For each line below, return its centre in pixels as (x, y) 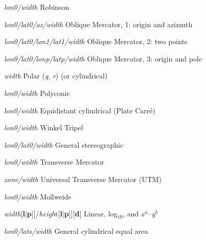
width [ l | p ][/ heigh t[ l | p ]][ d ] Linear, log (61, 214)
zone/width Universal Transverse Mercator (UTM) (83, 179)
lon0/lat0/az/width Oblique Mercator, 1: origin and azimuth (98, 24)
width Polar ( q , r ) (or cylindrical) (56, 76)
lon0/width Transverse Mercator (54, 162)
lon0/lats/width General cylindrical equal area (76, 231)
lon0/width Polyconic (37, 93)
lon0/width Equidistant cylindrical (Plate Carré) (80, 110)
